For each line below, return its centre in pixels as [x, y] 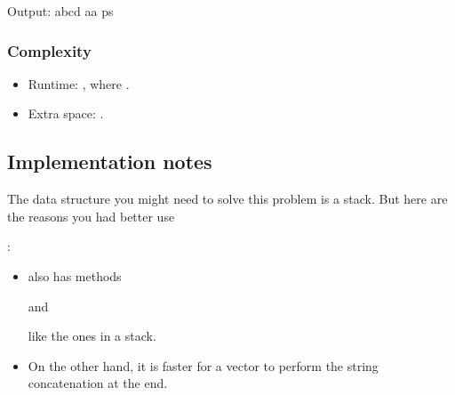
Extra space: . [66, 113]
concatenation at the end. [98, 383]
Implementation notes [110, 161]
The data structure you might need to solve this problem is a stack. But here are [227, 199]
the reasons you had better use [91, 216]
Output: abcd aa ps [60, 11]
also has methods [75, 275]
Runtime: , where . [79, 83]
